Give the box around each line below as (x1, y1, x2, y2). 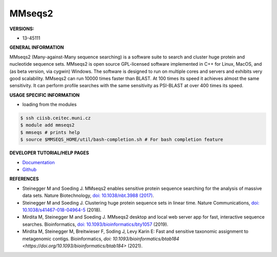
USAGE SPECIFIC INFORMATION (9, 92, 80, 98)
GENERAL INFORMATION (9, 44, 64, 51)
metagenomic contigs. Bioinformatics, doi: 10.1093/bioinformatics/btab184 (22, 235, 180, 242)
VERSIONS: (9, 26, 34, 32)
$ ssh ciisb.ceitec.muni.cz (20, 115, 91, 121)
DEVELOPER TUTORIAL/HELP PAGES (9, 150, 89, 156)
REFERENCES (9, 176, 39, 182)
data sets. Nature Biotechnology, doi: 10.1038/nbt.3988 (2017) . (22, 192, 154, 199)
